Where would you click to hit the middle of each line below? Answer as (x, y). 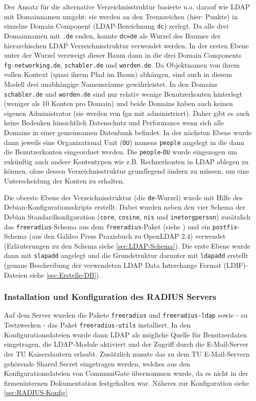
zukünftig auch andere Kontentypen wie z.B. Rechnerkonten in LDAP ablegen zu (126, 161)
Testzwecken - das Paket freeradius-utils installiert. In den (97, 325)
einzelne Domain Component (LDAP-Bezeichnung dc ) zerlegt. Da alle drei (116, 26)
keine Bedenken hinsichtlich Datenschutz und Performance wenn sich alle (114, 123)
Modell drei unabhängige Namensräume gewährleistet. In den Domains (111, 84)
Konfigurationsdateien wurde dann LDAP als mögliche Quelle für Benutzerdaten (126, 334)
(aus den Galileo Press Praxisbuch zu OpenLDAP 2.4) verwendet (127, 236)
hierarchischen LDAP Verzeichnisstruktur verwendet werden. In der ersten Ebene (127, 45)
